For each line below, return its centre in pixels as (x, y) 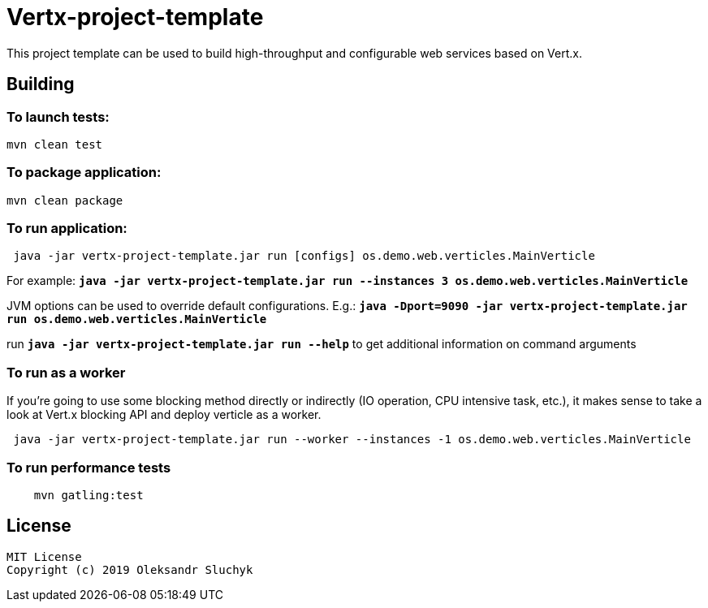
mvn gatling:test (88, 495)
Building (41, 84)
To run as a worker (66, 372)
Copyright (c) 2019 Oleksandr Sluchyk (130, 569)
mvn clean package (65, 200)
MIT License (44, 556)
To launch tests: (58, 116)
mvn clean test (55, 144)
